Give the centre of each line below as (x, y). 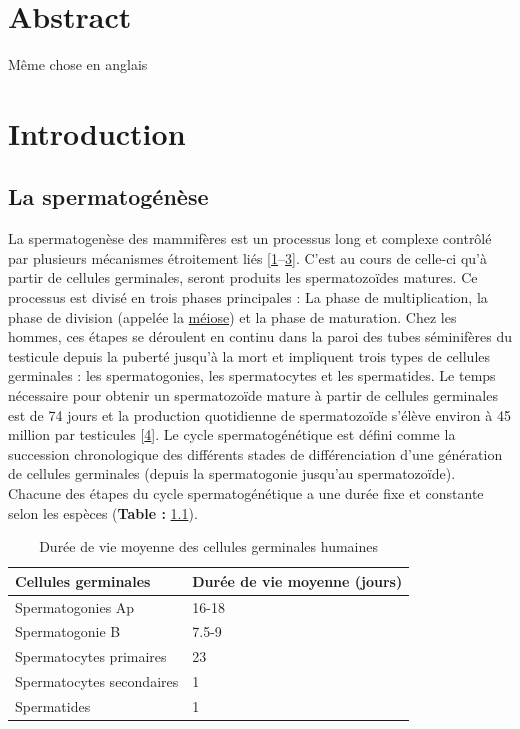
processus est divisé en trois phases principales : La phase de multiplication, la (248, 297)
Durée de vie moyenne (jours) (297, 580)
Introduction (97, 132)
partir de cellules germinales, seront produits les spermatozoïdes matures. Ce (243, 277)
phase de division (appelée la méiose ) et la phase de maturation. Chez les (232, 316)
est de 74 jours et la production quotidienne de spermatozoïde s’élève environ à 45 (259, 414)
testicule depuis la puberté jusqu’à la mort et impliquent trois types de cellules (249, 355)
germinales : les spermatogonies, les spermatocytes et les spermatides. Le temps (252, 375)
